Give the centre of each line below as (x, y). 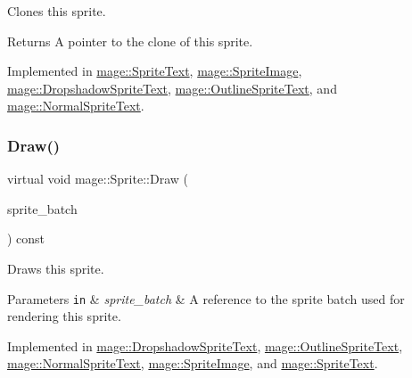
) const (26, 238)
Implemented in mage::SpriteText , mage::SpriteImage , (155, 71)
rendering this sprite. (64, 316)
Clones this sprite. (57, 11)
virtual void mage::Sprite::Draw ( (98, 179)
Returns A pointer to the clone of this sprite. (130, 41)
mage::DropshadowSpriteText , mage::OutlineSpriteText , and (172, 88)
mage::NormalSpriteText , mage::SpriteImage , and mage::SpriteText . (193, 363)
